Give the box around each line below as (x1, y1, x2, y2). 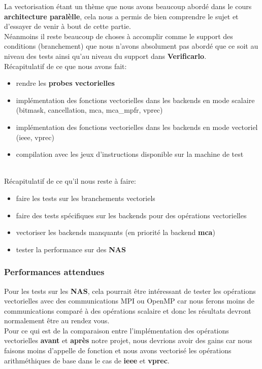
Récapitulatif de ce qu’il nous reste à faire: (4, 176, 136, 186)
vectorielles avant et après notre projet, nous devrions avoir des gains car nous (4, 335, 252, 346)
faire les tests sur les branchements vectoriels (16, 192, 155, 203)
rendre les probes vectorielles (16, 78, 115, 88)
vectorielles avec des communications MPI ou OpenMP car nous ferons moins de (4, 295, 254, 306)
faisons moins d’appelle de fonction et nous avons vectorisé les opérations (4, 345, 232, 356)
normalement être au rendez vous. (4, 315, 110, 326)
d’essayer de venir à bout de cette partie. (4, 21, 131, 31)
